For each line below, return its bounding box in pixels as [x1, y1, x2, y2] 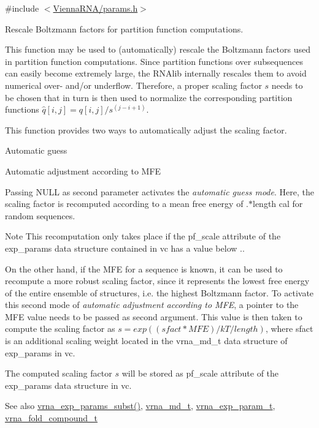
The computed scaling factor [5, 367, 112, 380]
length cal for [253, 197, 303, 210]
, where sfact [265, 322, 313, 335]
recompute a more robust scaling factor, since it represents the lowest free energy [5, 274, 310, 287]
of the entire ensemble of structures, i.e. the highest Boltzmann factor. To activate [5, 286, 314, 299]
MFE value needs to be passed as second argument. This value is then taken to [5, 310, 302, 323]
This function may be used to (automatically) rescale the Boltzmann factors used [5, 43, 311, 56]
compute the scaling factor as [5, 322, 115, 335]
